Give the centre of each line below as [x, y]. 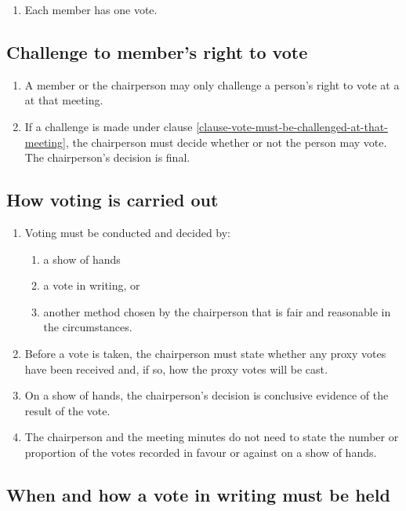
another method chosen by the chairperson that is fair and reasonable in [217, 311]
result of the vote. [67, 410]
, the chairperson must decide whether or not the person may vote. [226, 142]
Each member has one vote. [91, 9]
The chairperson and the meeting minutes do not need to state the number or [212, 437]
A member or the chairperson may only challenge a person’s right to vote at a [212, 84]
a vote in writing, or [92, 285]
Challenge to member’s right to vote [157, 51]
